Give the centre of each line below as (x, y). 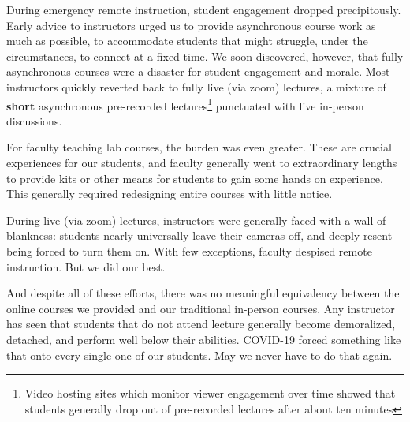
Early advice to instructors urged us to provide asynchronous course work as (191, 25)
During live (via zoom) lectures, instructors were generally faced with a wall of (196, 220)
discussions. (34, 120)
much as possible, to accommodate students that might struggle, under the (187, 41)
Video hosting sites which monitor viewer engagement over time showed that (210, 393)
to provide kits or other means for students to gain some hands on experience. (195, 178)
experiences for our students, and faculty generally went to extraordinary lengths (202, 162)
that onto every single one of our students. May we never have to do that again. (199, 355)
